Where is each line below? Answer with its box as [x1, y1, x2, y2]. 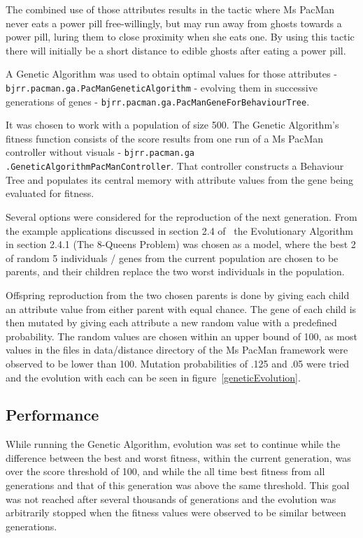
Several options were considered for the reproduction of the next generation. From [6, 209, 357, 224]
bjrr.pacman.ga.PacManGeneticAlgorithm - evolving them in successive [6, 80, 318, 94]
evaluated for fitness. [6, 186, 94, 201]
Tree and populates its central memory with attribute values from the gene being [6, 172, 354, 187]
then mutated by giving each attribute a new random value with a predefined [6, 315, 337, 330]
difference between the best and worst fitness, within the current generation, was [6, 450, 351, 465]
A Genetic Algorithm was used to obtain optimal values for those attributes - [6, 66, 337, 81]
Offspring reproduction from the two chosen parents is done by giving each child [6, 287, 350, 302]
